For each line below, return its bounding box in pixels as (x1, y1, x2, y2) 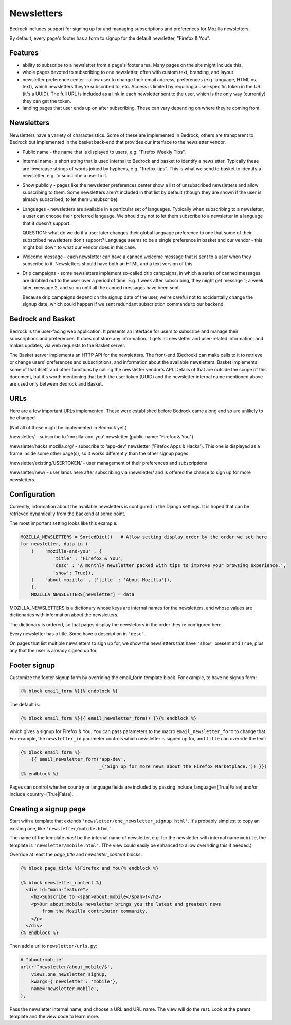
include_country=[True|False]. (9, 791, 74, 797)
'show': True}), (52, 570, 94, 576)
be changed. (9, 415, 37, 421)
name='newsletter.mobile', (31, 985, 100, 992)
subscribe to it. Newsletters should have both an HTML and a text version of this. (22, 261, 194, 267)
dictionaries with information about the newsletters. (9, 612, 119, 618)
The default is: (9, 701, 41, 707)
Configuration (9, 490, 56, 499)
